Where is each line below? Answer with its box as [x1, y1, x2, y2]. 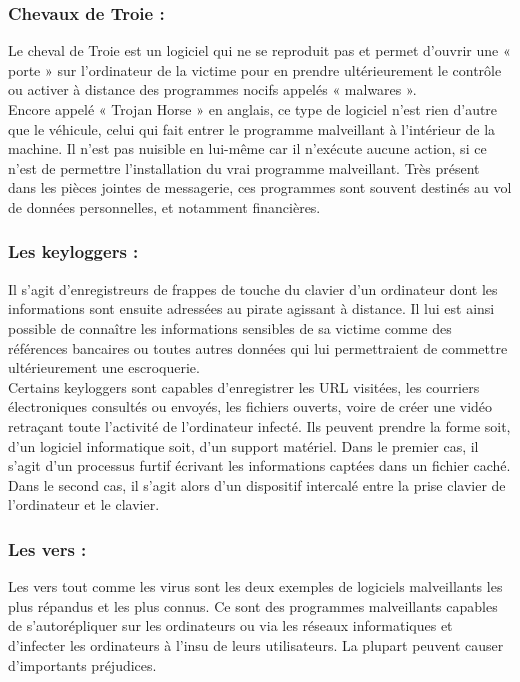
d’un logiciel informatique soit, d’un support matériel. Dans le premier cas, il [8, 435, 479, 456]
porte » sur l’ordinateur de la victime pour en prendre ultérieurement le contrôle [8, 59, 502, 80]
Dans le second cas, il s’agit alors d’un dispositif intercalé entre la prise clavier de [8, 474, 506, 495]
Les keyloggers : [8, 239, 139, 264]
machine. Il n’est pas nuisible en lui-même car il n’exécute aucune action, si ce [8, 138, 487, 159]
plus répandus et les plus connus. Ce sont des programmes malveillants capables [8, 595, 498, 616]
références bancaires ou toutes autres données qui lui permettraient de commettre [8, 337, 508, 358]
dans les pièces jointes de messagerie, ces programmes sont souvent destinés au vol [8, 177, 512, 198]
